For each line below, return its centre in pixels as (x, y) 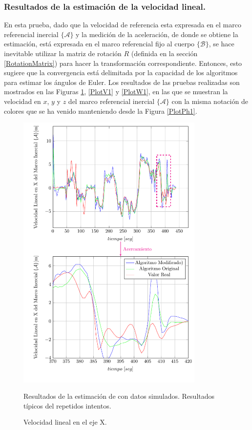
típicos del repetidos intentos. (67, 405)
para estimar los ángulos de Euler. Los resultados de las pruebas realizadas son (122, 82)
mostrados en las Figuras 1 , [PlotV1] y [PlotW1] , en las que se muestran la (116, 92)
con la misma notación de (210, 101)
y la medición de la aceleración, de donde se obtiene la (157, 34)
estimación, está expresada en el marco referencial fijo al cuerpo (99, 44)
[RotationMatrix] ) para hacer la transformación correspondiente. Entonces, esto (123, 63)
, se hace (221, 44)
